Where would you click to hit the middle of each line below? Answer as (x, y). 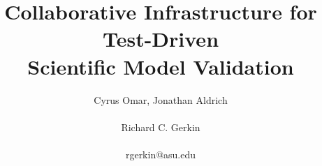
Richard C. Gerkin (161, 127)
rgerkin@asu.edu (161, 154)
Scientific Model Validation (161, 66)
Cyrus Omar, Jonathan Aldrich (161, 99)
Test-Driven (161, 39)
